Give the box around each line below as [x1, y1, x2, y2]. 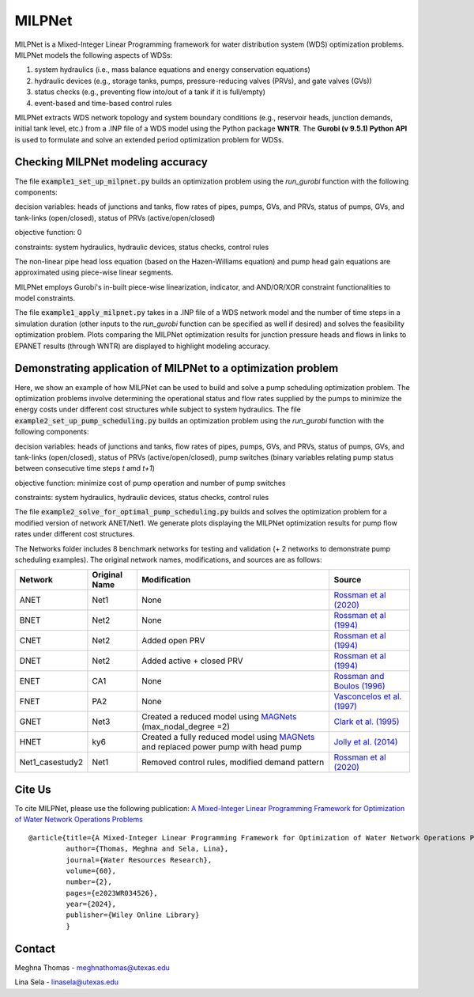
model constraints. [14, 294, 76, 303]
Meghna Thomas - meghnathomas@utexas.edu [14, 962, 170, 972]
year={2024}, [66, 900, 117, 909]
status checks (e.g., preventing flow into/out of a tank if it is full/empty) [34, 87, 266, 97]
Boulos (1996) [333, 680, 386, 692]
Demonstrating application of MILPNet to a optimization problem [14, 362, 339, 375]
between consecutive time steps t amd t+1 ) [14, 464, 156, 473]
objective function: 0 [14, 228, 82, 237]
